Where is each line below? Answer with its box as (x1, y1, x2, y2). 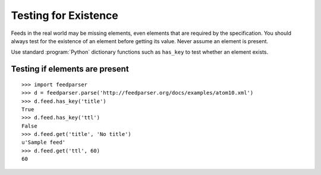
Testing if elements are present (11, 64, 129, 74)
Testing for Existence (11, 9, 118, 22)
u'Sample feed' (21, 139, 66, 146)
